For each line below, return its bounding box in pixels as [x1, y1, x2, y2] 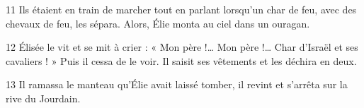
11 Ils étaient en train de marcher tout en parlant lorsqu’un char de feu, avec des [6, 2, 357, 16]
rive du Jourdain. [6, 90, 81, 105]
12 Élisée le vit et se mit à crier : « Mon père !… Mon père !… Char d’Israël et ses [6, 40, 358, 54]
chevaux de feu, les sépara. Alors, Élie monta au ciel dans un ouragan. [6, 16, 310, 30]
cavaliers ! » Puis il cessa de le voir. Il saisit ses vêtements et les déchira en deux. [6, 53, 357, 68]
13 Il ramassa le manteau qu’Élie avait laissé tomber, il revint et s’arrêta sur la [6, 77, 348, 92]
